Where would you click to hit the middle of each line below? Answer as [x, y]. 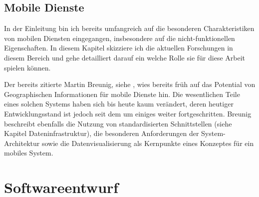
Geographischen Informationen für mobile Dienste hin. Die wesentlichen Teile [122, 94]
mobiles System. [29, 153]
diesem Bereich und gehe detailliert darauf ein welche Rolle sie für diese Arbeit [125, 57]
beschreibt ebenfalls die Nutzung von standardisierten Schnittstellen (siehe [118, 123]
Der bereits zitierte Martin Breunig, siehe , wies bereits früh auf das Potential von [130, 84]
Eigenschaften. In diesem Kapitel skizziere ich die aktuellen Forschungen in [119, 48]
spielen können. [27, 67]
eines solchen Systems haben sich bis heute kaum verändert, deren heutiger [119, 104]
